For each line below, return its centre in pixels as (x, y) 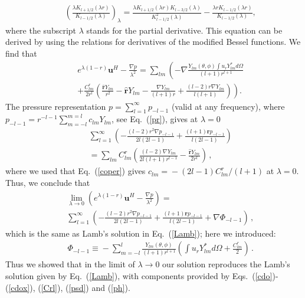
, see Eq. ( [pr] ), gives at (155, 119)
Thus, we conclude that (48, 182)
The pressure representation (56, 106)
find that (21, 53)
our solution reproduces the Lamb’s (226, 264)
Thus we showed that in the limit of (70, 264)
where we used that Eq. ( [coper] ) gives (76, 171)
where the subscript (41, 30)
